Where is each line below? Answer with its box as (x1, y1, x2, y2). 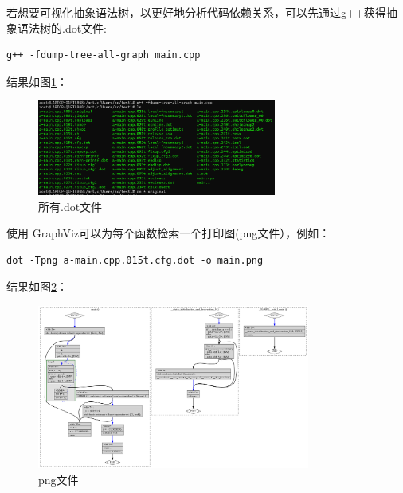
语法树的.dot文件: (17, 19, 108, 36)
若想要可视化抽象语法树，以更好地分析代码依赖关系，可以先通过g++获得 (6, 4, 386, 20)
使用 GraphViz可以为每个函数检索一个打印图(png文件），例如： (6, 225, 331, 241)
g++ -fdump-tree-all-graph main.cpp (6, 49, 201, 61)
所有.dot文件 (38, 198, 103, 214)
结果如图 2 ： (6, 278, 68, 295)
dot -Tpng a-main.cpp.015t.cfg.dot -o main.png (6, 254, 264, 266)
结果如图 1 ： (6, 72, 68, 89)
